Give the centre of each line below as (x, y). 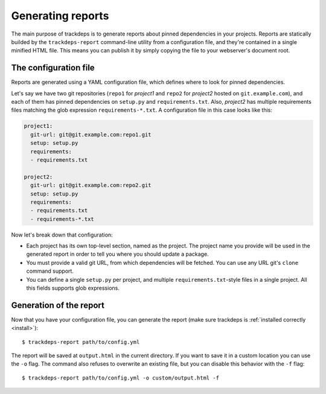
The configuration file (53, 68)
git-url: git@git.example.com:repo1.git (91, 135)
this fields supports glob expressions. (73, 288)
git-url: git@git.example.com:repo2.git (91, 185)
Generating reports (60, 16)
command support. (50, 271)
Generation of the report (58, 305)
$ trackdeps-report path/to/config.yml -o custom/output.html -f (121, 378)
